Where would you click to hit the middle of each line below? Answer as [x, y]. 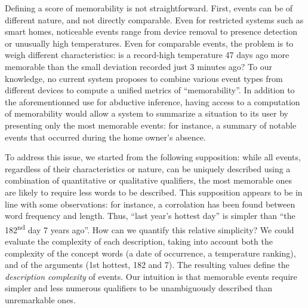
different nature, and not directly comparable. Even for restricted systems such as [154, 19]
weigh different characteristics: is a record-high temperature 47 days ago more [147, 55]
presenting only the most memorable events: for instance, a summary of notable [151, 125]
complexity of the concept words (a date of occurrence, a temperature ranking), [150, 253]
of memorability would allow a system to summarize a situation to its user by [147, 113]
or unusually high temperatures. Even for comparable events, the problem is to [149, 43]
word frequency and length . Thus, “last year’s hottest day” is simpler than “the [150, 216]
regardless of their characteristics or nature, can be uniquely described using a [148, 168]
